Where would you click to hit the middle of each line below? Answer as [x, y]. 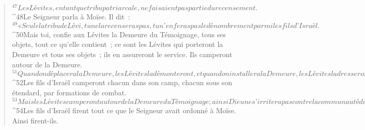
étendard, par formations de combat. [69, 92]
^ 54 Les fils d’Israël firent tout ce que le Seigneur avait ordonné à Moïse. [124, 110]
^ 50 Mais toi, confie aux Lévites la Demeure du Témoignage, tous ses [119, 34]
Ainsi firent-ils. [35, 121]
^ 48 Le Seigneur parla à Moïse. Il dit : [71, 17]
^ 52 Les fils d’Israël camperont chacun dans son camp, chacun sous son [122, 82]
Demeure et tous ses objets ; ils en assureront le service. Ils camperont [122, 54]
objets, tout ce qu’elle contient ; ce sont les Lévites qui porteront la [118, 44]
